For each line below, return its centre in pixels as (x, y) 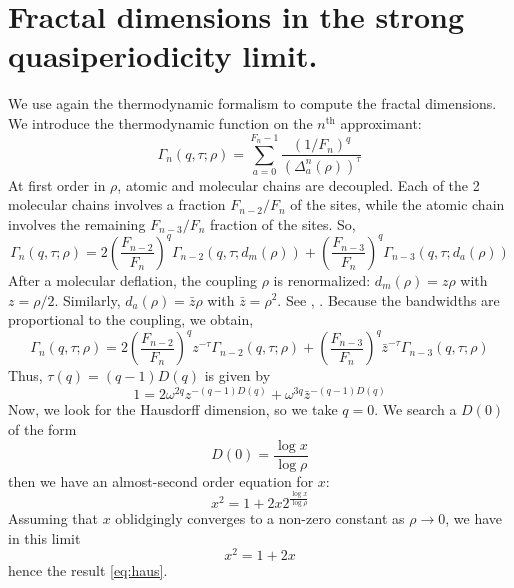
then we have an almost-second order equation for (161, 480)
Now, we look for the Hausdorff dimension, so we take (173, 409)
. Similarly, (87, 299)
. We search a (415, 409)
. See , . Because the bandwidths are (388, 299)
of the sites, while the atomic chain (397, 204)
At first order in (57, 184)
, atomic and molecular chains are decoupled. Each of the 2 (298, 184)
